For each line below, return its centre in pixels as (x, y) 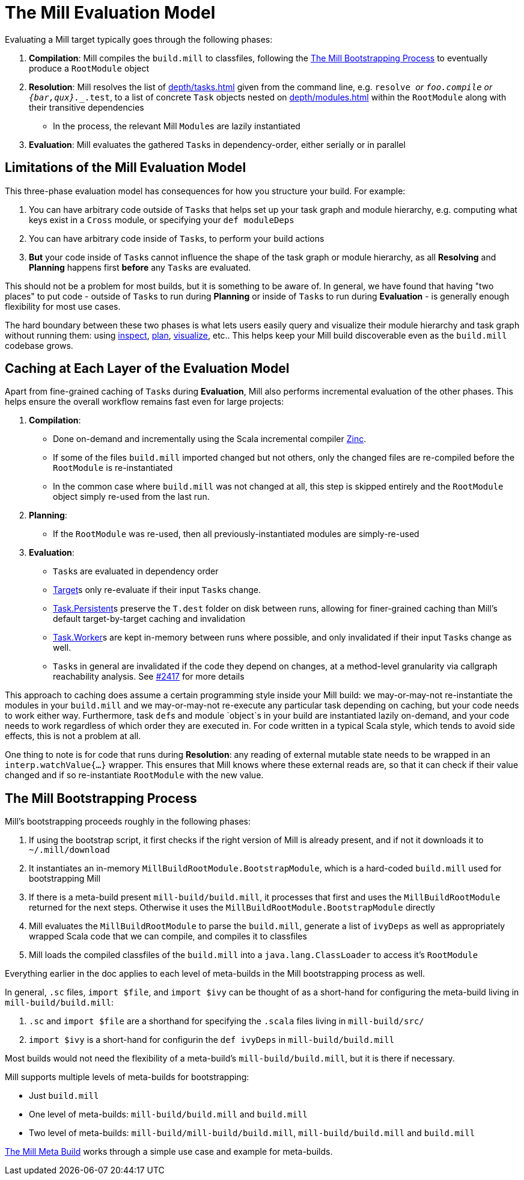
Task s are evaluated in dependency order (136, 571)
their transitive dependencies (87, 107)
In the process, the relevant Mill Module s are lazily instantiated (177, 126)
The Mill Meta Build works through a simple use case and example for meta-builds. (169, 1152)
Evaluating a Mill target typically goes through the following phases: (139, 39)
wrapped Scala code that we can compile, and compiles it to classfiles (168, 936)
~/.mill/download (69, 850)
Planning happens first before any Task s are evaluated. (140, 267)
